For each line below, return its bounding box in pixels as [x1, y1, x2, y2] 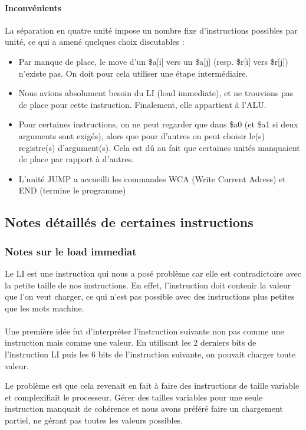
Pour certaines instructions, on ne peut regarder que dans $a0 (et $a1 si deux [18, 118, 298, 130]
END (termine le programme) [18, 184, 126, 196]
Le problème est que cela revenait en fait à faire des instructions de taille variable [5, 379, 300, 392]
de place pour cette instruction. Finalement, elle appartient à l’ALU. [18, 98, 266, 110]
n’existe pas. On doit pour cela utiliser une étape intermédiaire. [18, 67, 248, 79]
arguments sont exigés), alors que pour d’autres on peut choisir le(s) [18, 129, 265, 142]
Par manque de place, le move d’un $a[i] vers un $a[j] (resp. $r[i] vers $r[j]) [18, 55, 288, 67]
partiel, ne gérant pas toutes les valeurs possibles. [5, 414, 183, 426]
